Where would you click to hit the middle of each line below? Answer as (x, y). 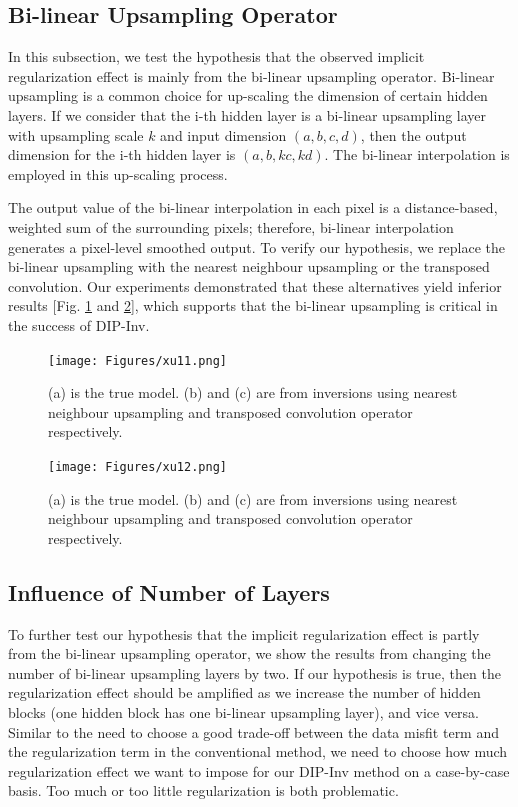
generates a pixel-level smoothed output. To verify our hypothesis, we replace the (257, 246)
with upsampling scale (76, 134)
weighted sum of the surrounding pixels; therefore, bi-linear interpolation (231, 226)
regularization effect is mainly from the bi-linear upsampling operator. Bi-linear (251, 75)
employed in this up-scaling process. (118, 173)
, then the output (413, 134)
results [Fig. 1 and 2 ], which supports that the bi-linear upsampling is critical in (253, 305)
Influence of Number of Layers (169, 591)
